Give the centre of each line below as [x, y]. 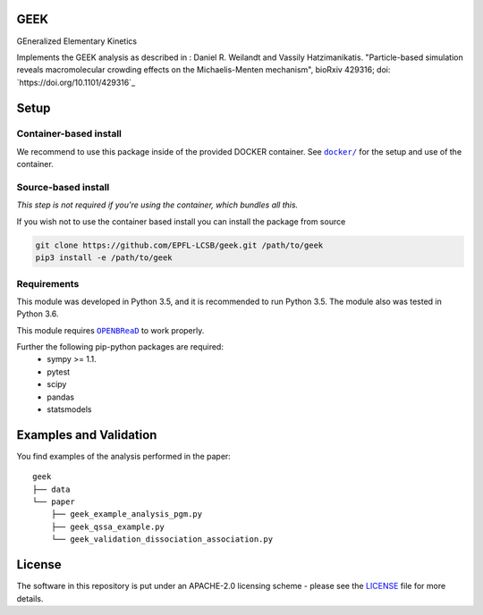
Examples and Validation [87, 435]
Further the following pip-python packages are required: [120, 347]
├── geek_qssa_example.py [108, 527]
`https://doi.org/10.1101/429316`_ [76, 82]
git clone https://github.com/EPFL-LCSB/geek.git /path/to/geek [179, 245]
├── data [51, 489]
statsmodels [69, 409]
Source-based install [63, 187]
